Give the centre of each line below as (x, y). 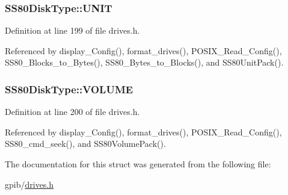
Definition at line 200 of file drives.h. (72, 112)
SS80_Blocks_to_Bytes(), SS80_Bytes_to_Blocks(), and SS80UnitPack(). (144, 62)
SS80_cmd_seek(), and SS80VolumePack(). (85, 144)
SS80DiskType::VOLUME (69, 89)
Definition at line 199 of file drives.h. (72, 30)
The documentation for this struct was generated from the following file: (138, 164)
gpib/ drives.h (29, 184)
